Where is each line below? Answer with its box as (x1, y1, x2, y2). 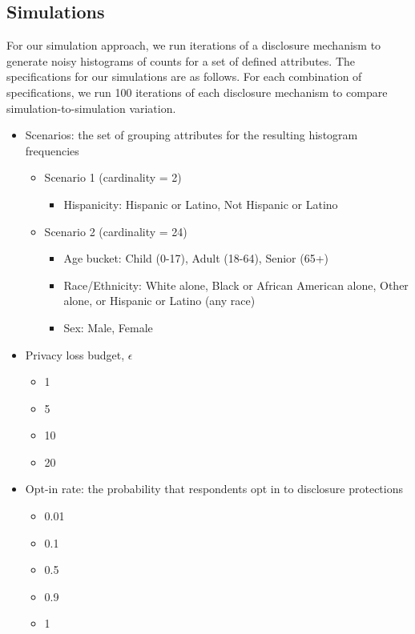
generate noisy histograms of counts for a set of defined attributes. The (6, 52, 355, 69)
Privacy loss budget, (25, 346, 125, 363)
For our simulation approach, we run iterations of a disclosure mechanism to (6, 37, 381, 54)
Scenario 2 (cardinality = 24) (44, 223, 187, 239)
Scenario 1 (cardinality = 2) (44, 169, 182, 186)
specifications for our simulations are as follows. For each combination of (6, 68, 362, 85)
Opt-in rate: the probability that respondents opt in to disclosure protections (25, 480, 403, 497)
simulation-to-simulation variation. (6, 99, 176, 116)
